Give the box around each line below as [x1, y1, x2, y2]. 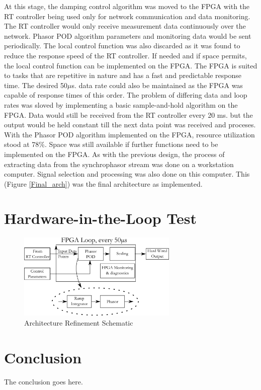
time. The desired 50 [4, 80, 68, 90]
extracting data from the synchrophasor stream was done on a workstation [4, 159, 234, 169]
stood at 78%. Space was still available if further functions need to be [4, 139, 218, 149]
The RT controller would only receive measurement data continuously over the [4, 21, 246, 31]
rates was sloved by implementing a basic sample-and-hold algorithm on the [4, 99, 238, 110]
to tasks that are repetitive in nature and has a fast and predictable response [4, 70, 241, 81]
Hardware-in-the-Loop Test [4, 208, 197, 228]
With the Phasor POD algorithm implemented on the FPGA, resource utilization [4, 129, 255, 139]
